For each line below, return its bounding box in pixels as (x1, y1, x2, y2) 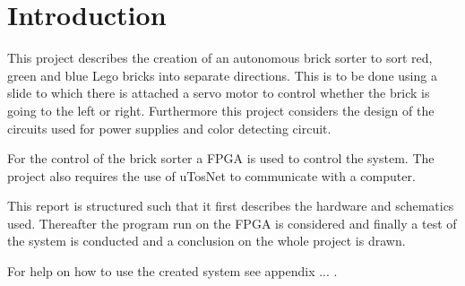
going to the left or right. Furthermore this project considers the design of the (7, 100, 435, 119)
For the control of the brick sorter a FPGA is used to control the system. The (7, 149, 435, 168)
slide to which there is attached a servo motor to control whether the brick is (7, 83, 430, 102)
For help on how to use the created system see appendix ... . (7, 262, 338, 281)
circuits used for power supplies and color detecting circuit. (7, 118, 332, 137)
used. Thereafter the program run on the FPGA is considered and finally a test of (7, 213, 457, 232)
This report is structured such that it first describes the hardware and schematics (7, 196, 454, 215)
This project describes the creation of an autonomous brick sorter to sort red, (7, 48, 433, 67)
